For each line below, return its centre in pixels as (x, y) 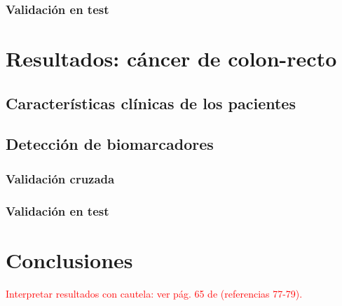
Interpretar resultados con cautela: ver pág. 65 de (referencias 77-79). (154, 293)
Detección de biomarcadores (110, 144)
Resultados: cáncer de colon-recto (171, 58)
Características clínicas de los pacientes (151, 103)
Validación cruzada (60, 178)
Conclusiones (69, 259)
